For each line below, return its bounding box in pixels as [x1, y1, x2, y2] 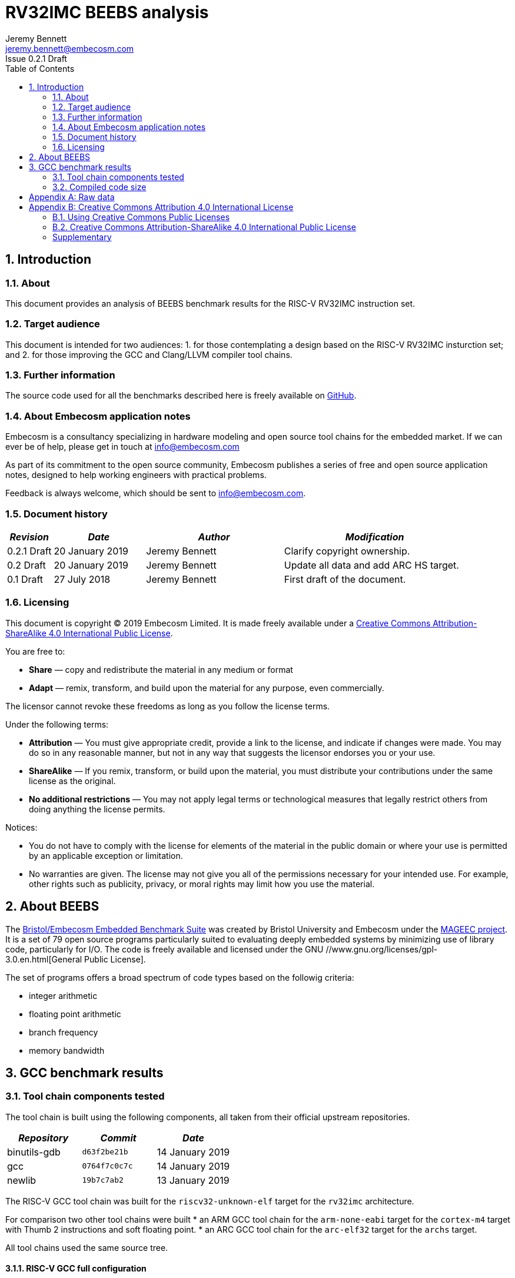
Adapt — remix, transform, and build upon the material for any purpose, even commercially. [29, 682, 384, 693]
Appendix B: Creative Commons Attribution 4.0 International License [29, 201, 294, 212]
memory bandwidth [29, 1045, 105, 1055]
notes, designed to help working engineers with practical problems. [5, 470, 267, 480]
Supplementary [52, 231, 112, 242]
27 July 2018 [54, 573, 111, 585]
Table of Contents [5, 63, 75, 74]
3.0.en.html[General [5, 954, 82, 964]
